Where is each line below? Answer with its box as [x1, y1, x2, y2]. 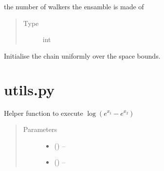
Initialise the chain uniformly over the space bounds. [4, 50, 161, 61]
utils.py [4, 79, 55, 99]
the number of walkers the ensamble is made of [4, 1, 144, 11]
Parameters [23, 124, 57, 134]
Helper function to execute [4, 107, 83, 118]
